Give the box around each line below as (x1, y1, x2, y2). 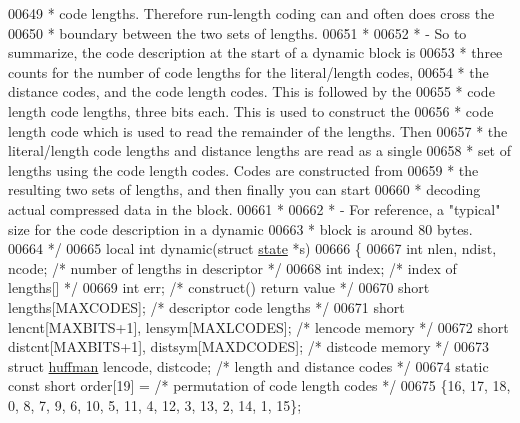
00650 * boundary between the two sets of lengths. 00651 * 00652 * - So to (8, 22, 467, 43)
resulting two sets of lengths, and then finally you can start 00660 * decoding (8, 179, 481, 200)
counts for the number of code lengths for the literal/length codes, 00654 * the (8, 61, 489, 82)
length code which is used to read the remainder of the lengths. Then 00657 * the (8, 120, 508, 141)
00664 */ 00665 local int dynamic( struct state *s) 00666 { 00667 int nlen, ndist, (8, 238, 497, 259)
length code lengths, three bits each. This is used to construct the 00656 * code (8, 100, 494, 121)
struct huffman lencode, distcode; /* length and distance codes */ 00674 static (8, 355, 489, 376)
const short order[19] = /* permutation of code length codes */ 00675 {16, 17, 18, (8, 375, 511, 396)
